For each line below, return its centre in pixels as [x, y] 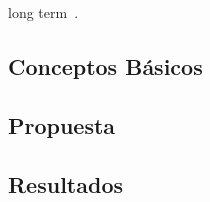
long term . [43, 12]
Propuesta [62, 124]
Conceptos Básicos [105, 65]
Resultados [65, 183]
